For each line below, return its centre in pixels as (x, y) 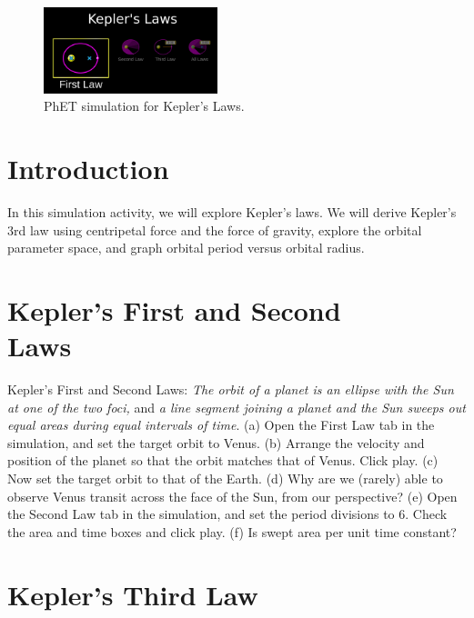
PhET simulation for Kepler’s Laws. (144, 106)
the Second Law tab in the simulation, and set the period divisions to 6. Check (227, 514)
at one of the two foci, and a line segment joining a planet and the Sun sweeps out (237, 407)
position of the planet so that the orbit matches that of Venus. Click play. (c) (223, 460)
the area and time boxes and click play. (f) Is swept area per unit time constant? (232, 531)
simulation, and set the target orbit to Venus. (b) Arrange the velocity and (216, 442)
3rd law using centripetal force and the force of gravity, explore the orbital (215, 229)
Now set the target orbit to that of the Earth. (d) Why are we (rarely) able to (225, 478)
